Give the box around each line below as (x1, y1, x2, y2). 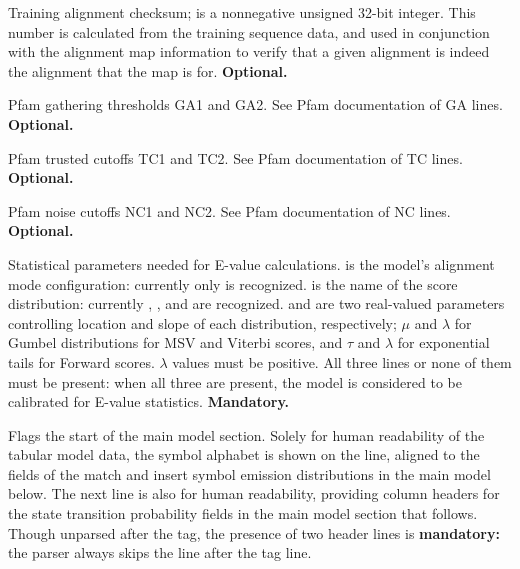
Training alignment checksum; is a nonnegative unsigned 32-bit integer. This (8, 2, 476, 22)
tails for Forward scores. (8, 351, 155, 372)
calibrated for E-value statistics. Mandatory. (8, 391, 290, 412)
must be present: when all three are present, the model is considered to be (8, 371, 462, 392)
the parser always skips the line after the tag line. (8, 542, 312, 563)
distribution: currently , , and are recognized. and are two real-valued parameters (8, 293, 505, 314)
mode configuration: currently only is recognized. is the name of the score (8, 273, 458, 294)
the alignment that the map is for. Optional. (8, 60, 288, 81)
